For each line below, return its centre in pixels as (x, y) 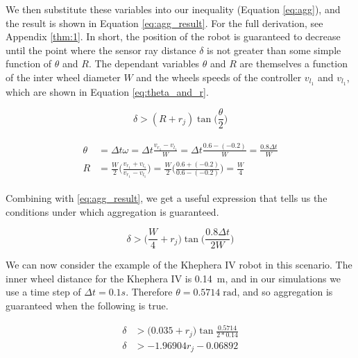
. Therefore (149, 292)
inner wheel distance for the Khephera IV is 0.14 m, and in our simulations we (173, 278)
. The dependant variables (144, 63)
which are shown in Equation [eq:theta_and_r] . (107, 91)
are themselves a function (293, 63)
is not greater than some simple (274, 50)
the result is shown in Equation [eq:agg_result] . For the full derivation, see (164, 23)
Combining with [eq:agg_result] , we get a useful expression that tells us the (167, 197)
